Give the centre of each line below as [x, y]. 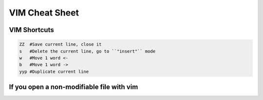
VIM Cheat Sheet [44, 13]
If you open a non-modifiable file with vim [74, 87]
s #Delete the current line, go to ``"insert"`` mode [87, 51]
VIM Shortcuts [31, 30]
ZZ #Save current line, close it [60, 44]
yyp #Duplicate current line [54, 71]
